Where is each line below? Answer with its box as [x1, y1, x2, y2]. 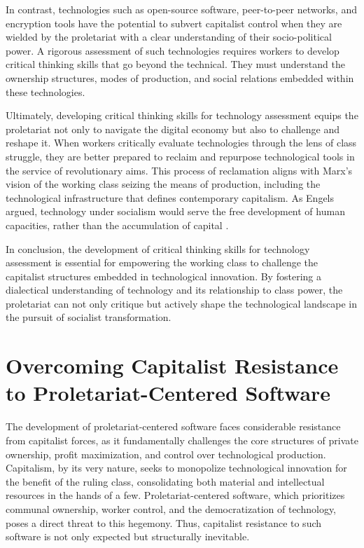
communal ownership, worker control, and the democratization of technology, [6, 501, 337, 516]
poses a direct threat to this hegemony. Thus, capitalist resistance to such [6, 515, 322, 530]
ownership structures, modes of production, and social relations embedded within [6, 70, 354, 85]
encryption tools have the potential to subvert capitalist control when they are [6, 15, 342, 30]
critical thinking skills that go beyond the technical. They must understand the [6, 57, 345, 71]
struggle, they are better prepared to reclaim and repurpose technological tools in [6, 149, 355, 163]
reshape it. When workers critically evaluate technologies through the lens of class [6, 135, 357, 150]
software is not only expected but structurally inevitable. [6, 529, 250, 544]
